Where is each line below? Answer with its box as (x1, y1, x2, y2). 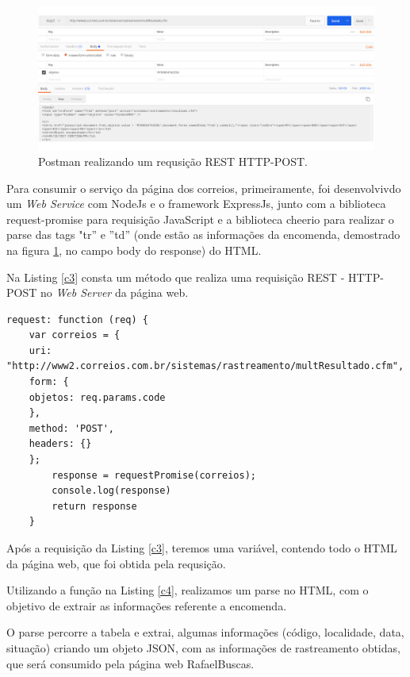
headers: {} (29, 438, 92, 450)
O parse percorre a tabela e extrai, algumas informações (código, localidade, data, (6, 624, 404, 640)
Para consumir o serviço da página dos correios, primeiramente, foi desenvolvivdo (6, 179, 401, 196)
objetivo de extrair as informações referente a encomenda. (6, 597, 287, 614)
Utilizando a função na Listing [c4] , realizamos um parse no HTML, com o (6, 582, 369, 598)
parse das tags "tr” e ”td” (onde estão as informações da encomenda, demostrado (6, 226, 400, 243)
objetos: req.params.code (29, 391, 166, 403)
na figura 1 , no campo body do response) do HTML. (6, 241, 262, 258)
